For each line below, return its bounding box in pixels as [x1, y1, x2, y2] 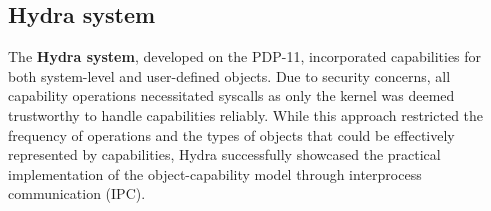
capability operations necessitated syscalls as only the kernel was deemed [8, 85, 455, 106]
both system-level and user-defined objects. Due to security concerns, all [8, 65, 451, 86]
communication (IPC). [8, 183, 146, 204]
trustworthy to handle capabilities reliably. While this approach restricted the [8, 104, 484, 125]
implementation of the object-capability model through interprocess [8, 163, 422, 184]
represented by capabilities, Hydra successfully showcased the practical [8, 144, 441, 165]
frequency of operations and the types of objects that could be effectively [8, 124, 455, 145]
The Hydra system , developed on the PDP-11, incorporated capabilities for [8, 46, 482, 67]
